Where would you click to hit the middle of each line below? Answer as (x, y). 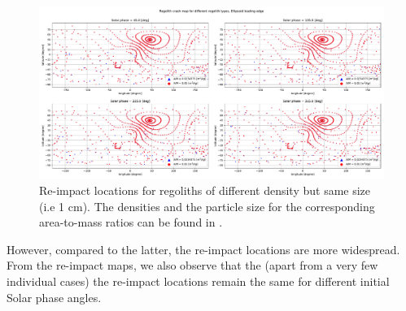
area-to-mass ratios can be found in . (131, 222)
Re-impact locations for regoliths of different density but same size (205, 190)
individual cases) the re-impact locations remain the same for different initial (198, 281)
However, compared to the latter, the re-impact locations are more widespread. (203, 249)
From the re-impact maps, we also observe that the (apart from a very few (192, 265)
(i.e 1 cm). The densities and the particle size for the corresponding (207, 206)
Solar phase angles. (54, 297)
